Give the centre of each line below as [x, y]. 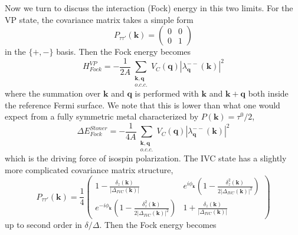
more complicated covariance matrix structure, [89, 169]
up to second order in [43, 225]
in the [15, 52]
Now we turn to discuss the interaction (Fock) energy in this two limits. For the [149, 8]
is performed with [167, 93]
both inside [268, 93]
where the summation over [53, 93]
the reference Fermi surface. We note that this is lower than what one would [143, 105]
